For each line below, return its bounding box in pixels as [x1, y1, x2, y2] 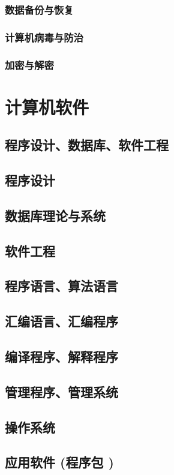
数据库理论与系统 [5, 206, 106, 224]
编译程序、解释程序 [5, 347, 118, 365]
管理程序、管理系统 [5, 382, 118, 401]
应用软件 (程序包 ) [5, 453, 114, 471]
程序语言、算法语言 [5, 276, 118, 295]
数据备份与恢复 [5, 2, 74, 17]
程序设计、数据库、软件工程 [5, 136, 169, 154]
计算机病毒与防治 [5, 29, 83, 44]
